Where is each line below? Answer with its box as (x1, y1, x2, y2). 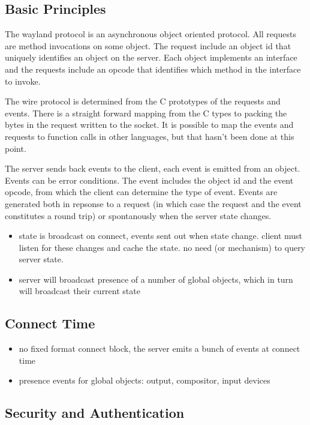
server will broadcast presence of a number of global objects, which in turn (19, 273, 293, 285)
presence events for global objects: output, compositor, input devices (19, 374, 270, 387)
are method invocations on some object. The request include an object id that (5, 39, 291, 52)
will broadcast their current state (19, 285, 140, 297)
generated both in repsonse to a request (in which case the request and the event (5, 197, 302, 209)
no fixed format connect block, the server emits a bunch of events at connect (19, 342, 300, 355)
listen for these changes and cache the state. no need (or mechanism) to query (19, 241, 306, 253)
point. (5, 142, 26, 154)
